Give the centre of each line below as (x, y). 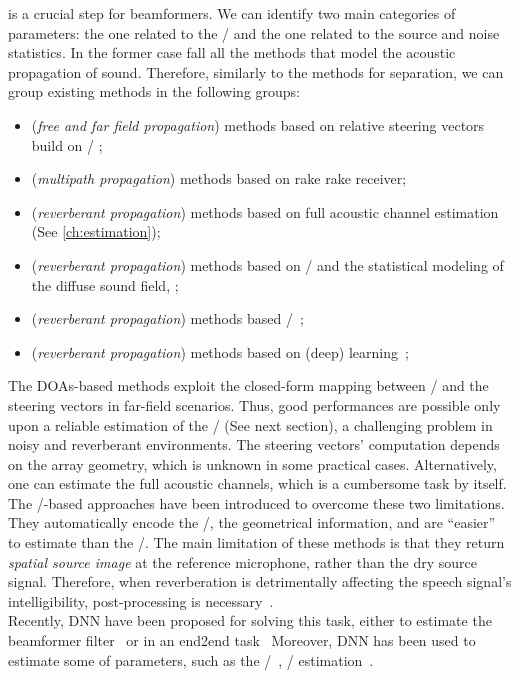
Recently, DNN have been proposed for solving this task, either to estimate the (250, 620)
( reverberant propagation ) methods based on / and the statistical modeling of (267, 264)
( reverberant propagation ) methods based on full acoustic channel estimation (265, 211)
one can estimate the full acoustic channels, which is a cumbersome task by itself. (257, 483)
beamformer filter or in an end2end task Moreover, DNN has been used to (242, 640)
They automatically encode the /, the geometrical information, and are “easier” (252, 522)
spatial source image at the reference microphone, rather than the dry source (243, 561)
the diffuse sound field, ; (105, 284)
